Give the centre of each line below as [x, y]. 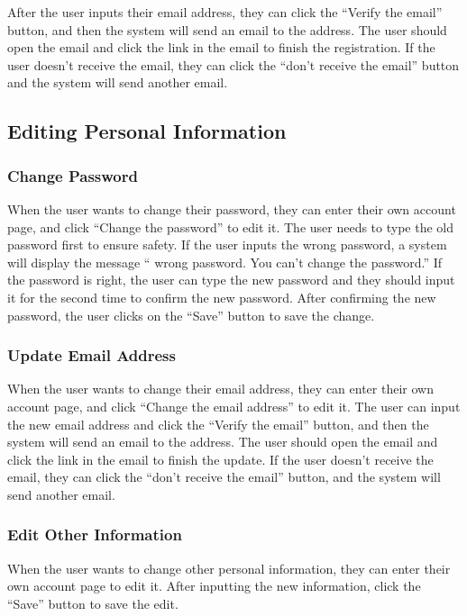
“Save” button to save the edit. [93, 603]
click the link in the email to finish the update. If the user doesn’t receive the [220, 459]
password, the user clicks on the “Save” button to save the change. [191, 315]
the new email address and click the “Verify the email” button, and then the [218, 424]
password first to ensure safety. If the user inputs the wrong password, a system [227, 245]
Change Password [73, 175]
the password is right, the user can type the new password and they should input [231, 280]
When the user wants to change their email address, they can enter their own [220, 389]
